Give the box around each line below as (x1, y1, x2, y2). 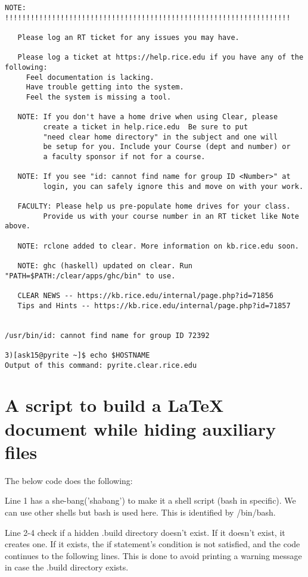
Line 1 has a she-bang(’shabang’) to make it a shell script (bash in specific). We (5, 494, 296, 507)
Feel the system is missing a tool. (26, 92, 172, 101)
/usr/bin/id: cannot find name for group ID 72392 (5, 331, 210, 340)
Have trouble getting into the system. (26, 83, 184, 92)
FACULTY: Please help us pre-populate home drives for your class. (17, 202, 291, 211)
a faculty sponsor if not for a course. (43, 152, 206, 161)
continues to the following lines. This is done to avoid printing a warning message (5, 549, 302, 562)
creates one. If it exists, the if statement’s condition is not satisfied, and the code (5, 538, 300, 550)
